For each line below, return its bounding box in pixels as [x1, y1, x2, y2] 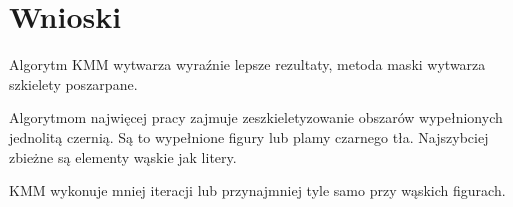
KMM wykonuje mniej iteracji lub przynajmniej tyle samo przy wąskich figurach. [9, 180, 506, 201]
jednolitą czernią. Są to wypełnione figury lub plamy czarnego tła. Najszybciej [9, 126, 489, 147]
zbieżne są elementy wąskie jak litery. [9, 146, 237, 167]
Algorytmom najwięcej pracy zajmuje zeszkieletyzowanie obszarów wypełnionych [9, 107, 503, 128]
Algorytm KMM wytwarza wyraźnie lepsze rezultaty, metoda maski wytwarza [9, 54, 486, 75]
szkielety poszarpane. [9, 73, 138, 94]
